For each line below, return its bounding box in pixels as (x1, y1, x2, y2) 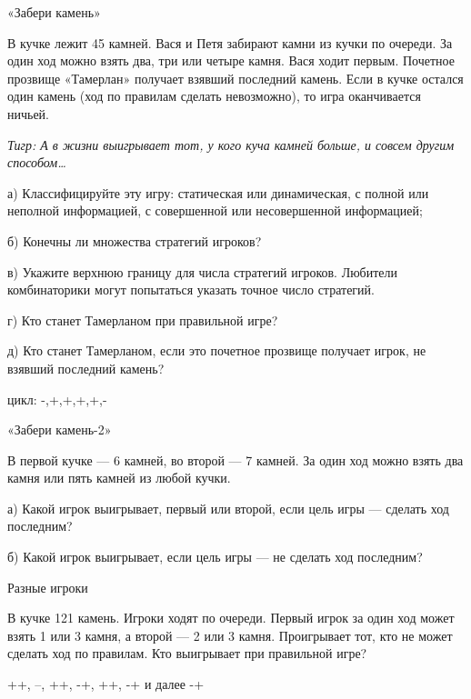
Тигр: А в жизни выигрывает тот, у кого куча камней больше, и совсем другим (7, 135, 455, 154)
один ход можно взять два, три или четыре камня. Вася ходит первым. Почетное (7, 51, 455, 70)
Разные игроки (7, 577, 88, 596)
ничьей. (7, 104, 50, 123)
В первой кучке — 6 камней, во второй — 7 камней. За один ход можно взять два (7, 450, 464, 469)
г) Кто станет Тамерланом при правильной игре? (7, 310, 278, 329)
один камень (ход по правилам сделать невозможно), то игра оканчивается (7, 86, 421, 105)
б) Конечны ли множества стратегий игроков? (7, 231, 262, 250)
